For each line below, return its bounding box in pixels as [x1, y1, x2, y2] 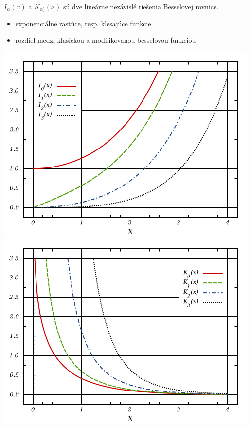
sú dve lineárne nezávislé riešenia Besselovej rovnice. [63, 1, 219, 11]
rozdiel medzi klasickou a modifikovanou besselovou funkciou [15, 35, 196, 45]
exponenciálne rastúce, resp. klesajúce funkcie [15, 19, 151, 29]
